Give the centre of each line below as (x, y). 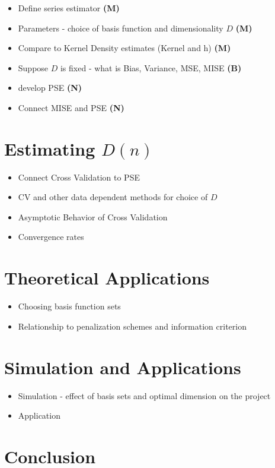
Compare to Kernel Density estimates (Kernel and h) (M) (124, 48)
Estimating (50, 148)
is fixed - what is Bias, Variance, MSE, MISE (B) (151, 67)
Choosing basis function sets (69, 306)
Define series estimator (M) (69, 8)
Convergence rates (51, 237)
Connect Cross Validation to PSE (79, 177)
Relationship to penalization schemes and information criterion (132, 326)
